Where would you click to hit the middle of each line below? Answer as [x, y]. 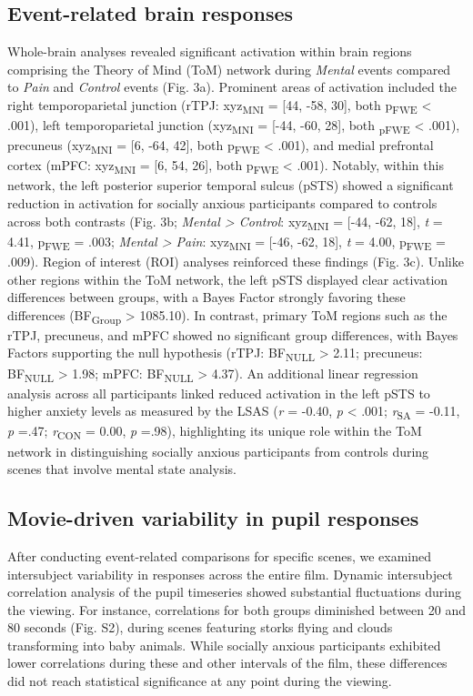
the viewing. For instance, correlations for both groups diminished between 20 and [236, 609]
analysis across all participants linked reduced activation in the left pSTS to [219, 393]
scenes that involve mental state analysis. [122, 469]
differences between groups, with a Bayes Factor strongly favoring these [206, 297]
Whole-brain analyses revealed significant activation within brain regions [210, 51]
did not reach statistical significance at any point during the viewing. [200, 681]
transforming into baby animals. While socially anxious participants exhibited [224, 645]
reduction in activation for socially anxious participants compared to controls [222, 203]
